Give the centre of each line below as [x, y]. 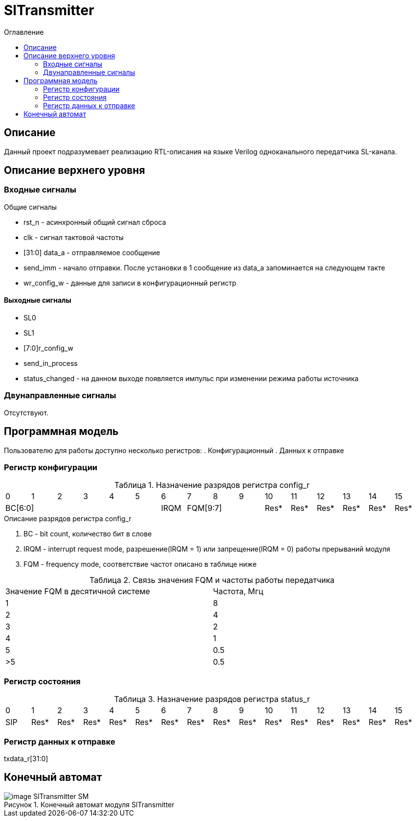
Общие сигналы [31, 207]
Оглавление [24, 32]
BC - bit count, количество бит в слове [88, 534]
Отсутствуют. [26, 412]
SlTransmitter [49, 10]
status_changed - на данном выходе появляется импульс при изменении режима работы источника [191, 379]
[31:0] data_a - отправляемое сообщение [92, 252]
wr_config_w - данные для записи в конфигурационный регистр [130, 283]
